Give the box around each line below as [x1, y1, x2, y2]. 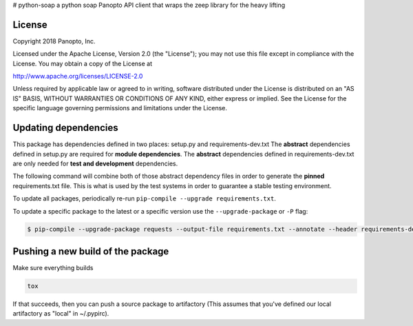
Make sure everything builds [12, 263, 94, 272]
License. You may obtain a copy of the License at [12, 59, 153, 68]
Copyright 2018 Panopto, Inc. [12, 37, 96, 45]
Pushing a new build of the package [12, 245, 169, 257]
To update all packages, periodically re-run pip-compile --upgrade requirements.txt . [12, 194, 277, 203]
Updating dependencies [12, 122, 118, 134]
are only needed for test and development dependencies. [12, 159, 178, 167]
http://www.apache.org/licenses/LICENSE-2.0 [12, 72, 143, 81]
